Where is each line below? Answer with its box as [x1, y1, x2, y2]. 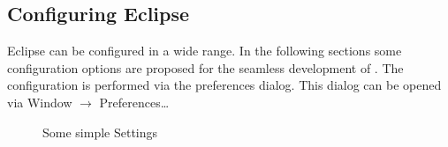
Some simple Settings [42, 122, 158, 141]
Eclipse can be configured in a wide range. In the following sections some [7, 41, 402, 60]
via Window [7, 92, 72, 111]
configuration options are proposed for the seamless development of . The [7, 58, 404, 77]
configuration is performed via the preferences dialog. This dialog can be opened [7, 76, 442, 94]
